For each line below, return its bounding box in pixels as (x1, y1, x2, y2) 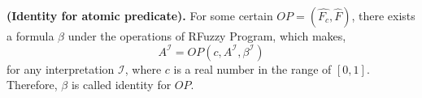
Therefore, (7, 76, 58, 93)
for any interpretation (7, 60, 115, 77)
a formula (7, 28, 54, 44)
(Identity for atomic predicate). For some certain (7, 7, 273, 23)
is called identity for (71, 76, 172, 93)
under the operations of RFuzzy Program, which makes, (67, 28, 346, 44)
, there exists (351, 7, 415, 23)
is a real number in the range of (173, 60, 332, 77)
